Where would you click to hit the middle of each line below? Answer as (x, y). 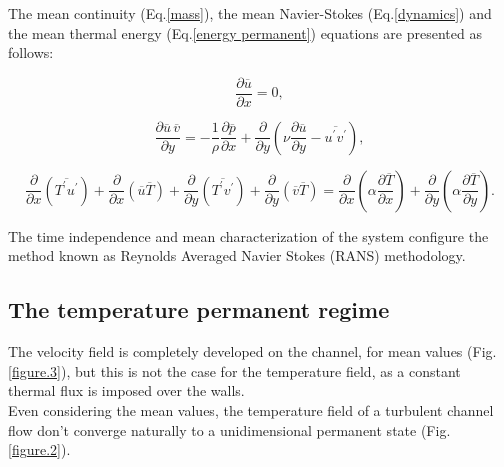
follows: (31, 52)
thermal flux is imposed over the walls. (126, 390)
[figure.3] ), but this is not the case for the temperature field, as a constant (234, 370)
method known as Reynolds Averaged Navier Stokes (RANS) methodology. (237, 255)
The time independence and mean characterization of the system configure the (248, 235)
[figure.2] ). (39, 449)
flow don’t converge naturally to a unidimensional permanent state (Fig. (229, 429)
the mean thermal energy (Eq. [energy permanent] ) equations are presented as (245, 32)
